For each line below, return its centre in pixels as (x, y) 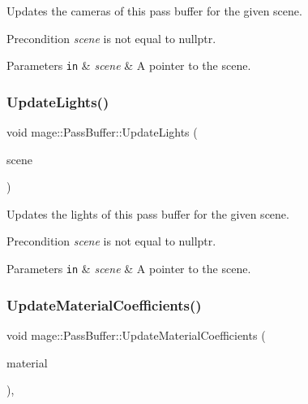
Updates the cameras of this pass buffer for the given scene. (154, 11)
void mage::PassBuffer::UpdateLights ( (102, 132)
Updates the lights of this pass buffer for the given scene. (148, 213)
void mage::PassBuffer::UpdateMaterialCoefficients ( (136, 334)
